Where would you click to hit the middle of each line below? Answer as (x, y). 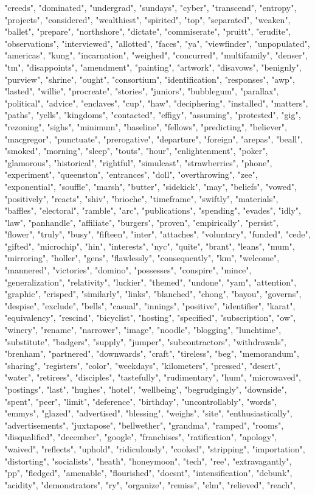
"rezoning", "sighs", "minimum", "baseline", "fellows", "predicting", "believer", (146, 126)
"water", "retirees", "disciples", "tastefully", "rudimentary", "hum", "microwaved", (153, 377)
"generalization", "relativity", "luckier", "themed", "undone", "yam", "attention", (151, 282)
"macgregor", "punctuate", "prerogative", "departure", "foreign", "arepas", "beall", (154, 139)
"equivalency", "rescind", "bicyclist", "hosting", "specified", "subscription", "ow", (150, 318)
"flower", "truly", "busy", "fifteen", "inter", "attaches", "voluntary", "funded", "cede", (157, 234)
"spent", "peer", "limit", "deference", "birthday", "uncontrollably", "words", (141, 401)
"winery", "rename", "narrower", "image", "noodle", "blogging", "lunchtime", (143, 330)
